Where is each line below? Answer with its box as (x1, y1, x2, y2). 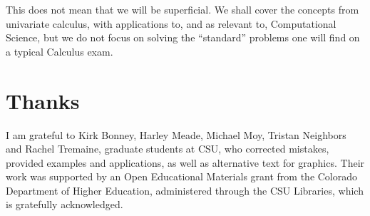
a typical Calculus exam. (6, 43, 113, 58)
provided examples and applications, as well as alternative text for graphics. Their (6, 155, 365, 170)
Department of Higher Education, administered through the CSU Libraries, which (6, 182, 364, 197)
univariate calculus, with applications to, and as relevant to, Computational (6, 16, 336, 31)
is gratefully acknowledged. (6, 197, 123, 212)
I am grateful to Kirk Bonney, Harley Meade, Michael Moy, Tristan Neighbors (6, 127, 346, 142)
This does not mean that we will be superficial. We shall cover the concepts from (6, 2, 359, 16)
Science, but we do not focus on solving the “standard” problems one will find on (6, 30, 360, 45)
